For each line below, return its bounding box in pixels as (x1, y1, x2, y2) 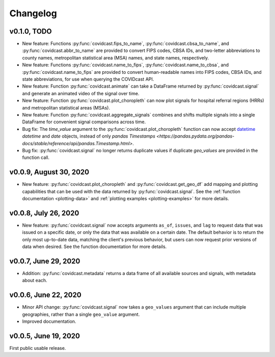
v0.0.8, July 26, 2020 (9, 209, 79, 217)
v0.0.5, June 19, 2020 (9, 332, 80, 340)
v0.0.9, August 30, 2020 (9, 168, 89, 177)
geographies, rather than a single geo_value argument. (22, 311, 140, 317)
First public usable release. (9, 345, 66, 351)
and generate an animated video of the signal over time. (22, 90, 140, 96)
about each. (22, 278, 48, 284)
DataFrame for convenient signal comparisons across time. (22, 119, 146, 125)
